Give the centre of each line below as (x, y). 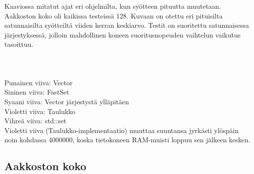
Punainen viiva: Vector (39, 82)
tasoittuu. (19, 44)
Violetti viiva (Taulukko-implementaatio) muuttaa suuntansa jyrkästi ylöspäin (122, 130)
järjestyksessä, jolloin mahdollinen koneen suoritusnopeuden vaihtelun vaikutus (123, 34)
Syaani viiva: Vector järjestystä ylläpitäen (67, 101)
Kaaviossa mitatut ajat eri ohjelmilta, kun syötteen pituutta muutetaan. (113, 6)
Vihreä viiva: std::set (35, 121)
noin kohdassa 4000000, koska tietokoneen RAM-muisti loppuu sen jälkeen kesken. (127, 140)
